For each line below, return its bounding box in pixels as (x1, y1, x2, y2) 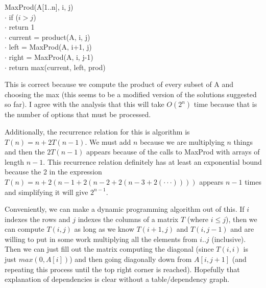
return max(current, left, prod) (9, 61, 106, 72)
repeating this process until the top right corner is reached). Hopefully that (5, 263, 240, 274)
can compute (5, 224, 44, 234)
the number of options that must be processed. (5, 109, 151, 120)
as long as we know (74, 224, 134, 234)
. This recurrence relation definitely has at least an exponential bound (43, 156, 262, 167)
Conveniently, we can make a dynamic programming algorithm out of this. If (5, 204, 245, 214)
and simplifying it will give (5, 186, 88, 197)
